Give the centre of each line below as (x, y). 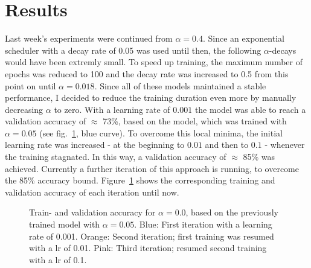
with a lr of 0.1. (58, 259)
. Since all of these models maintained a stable (180, 85)
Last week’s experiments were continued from (89, 38)
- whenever (285, 145)
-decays (283, 50)
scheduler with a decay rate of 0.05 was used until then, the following (133, 50)
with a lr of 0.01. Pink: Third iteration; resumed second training (148, 248)
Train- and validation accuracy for (92, 212)
